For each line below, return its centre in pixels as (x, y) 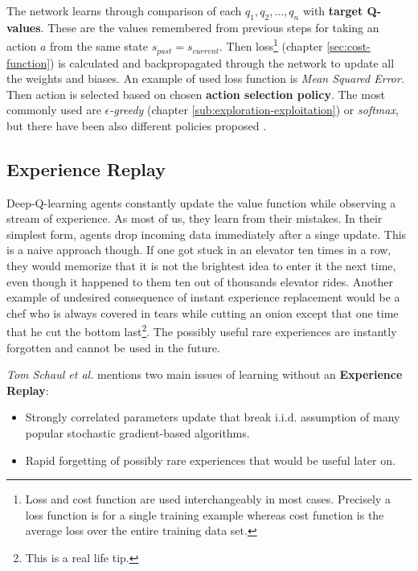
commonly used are (54, 110)
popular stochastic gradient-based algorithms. (137, 433)
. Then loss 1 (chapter (271, 45)
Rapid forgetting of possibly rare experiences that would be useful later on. (210, 460)
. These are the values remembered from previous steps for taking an (210, 27)
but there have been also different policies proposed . (137, 125)
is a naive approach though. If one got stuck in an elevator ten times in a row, (199, 250)
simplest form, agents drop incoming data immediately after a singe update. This (207, 234)
